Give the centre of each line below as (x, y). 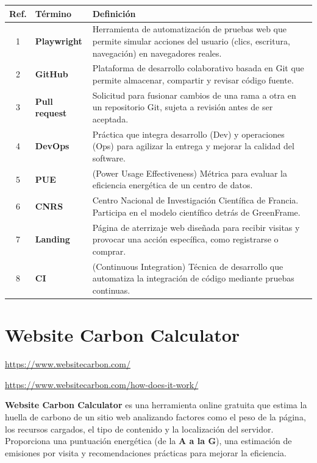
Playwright (59, 41)
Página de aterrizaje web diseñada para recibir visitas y (196, 227)
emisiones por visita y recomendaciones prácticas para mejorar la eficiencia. (146, 452)
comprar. (109, 251)
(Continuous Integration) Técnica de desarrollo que (188, 266)
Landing (52, 239)
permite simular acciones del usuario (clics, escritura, (191, 41)
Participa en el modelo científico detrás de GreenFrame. (196, 212)
